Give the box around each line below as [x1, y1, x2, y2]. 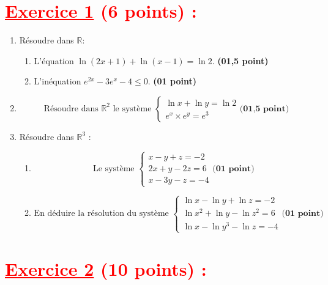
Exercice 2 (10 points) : [5, 256, 207, 281]
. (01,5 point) [212, 54, 269, 67]
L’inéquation [34, 75, 81, 87]
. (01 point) [147, 75, 196, 87]
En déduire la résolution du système [34, 209, 169, 218]
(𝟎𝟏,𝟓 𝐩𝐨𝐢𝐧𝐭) [239, 104, 289, 113]
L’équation [34, 54, 74, 67]
